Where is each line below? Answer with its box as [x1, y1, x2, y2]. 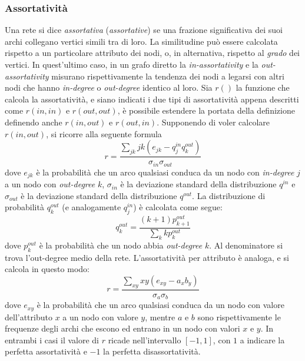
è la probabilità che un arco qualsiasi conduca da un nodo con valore [37, 299, 284, 311]
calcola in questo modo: [5, 263, 89, 275]
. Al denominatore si [209, 239, 283, 251]
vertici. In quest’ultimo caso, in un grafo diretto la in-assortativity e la [5, 58, 258, 70]
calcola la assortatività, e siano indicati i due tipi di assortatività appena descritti [5, 92, 299, 105]
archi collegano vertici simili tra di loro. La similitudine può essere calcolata [5, 35, 278, 47]
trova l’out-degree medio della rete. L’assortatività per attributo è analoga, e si [5, 251, 289, 263]
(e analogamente [62, 201, 121, 213]
